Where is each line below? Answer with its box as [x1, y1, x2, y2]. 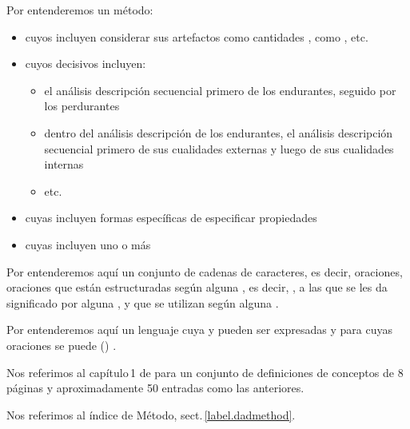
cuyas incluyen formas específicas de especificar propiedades [25, 209, 317, 226]
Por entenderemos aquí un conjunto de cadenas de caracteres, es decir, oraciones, [6, 263, 403, 280]
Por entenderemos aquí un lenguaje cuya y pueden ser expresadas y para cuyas [6, 321, 392, 338]
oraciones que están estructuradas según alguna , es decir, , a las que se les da [6, 279, 388, 296]
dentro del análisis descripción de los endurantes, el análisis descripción [44, 124, 393, 141]
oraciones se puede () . [6, 336, 117, 353]
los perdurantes [44, 97, 120, 114]
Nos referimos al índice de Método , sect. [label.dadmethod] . [6, 406, 296, 423]
